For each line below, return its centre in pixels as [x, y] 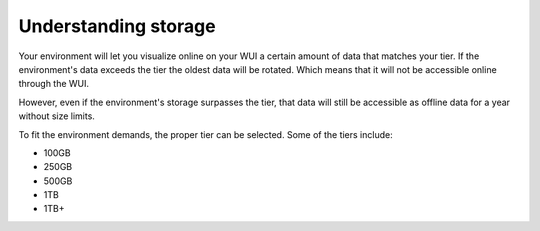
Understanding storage [117, 26]
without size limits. [56, 116]
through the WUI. [54, 84]
